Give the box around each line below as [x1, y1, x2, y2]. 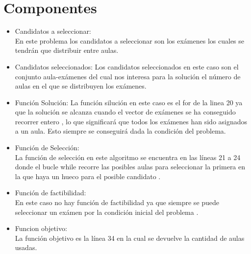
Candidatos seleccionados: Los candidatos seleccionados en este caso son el [15, 61, 239, 71]
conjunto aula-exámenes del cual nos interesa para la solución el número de [15, 71, 241, 81]
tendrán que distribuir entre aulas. [15, 45, 119, 55]
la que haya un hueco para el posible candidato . [15, 171, 161, 181]
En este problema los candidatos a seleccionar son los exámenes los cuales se [15, 35, 245, 46]
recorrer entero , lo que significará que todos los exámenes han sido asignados [15, 116, 248, 126]
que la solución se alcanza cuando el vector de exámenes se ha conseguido [15, 107, 236, 117]
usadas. [15, 242, 37, 253]
